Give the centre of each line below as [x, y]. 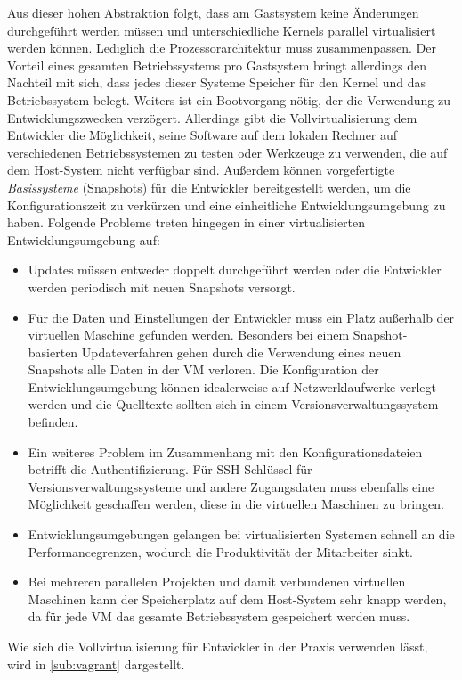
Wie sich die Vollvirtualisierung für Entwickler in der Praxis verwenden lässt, [218, 646]
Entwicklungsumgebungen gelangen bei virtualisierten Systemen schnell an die [241, 534]
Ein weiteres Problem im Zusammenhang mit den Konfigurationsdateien [225, 451]
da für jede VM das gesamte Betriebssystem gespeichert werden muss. [219, 616]
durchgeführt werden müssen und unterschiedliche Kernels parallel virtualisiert [222, 30]
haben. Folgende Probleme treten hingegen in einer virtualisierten [186, 222]
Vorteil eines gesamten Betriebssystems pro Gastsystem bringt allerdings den [217, 65]
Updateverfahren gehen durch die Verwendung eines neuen [241, 352]
